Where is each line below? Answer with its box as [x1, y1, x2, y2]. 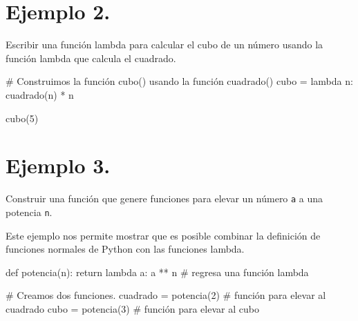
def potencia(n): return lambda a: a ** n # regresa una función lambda [6, 264, 309, 279]
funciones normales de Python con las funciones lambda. [6, 242, 245, 256]
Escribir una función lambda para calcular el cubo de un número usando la [6, 37, 323, 52]
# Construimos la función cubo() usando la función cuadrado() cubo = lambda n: [6, 74, 353, 88]
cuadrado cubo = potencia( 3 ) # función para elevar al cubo [6, 301, 259, 315]
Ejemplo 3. [6, 151, 111, 179]
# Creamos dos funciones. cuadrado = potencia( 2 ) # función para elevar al [6, 288, 326, 302]
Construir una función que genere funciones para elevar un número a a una [6, 191, 323, 206]
